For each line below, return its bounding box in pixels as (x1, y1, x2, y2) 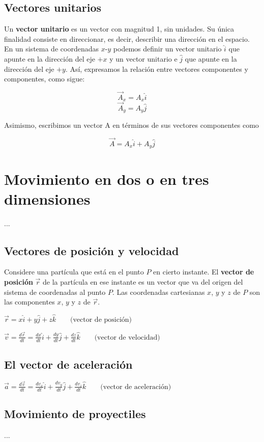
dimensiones (4, 188, 91, 209)
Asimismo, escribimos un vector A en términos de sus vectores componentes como (4, 120, 259, 130)
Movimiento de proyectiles (4, 406, 146, 422)
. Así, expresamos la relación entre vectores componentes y (65, 63, 248, 74)
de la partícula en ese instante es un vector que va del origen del (43, 277, 243, 287)
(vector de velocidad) (94, 334, 160, 341)
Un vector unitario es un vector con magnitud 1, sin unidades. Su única (4, 23, 234, 34)
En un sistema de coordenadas (4, 43, 99, 54)
